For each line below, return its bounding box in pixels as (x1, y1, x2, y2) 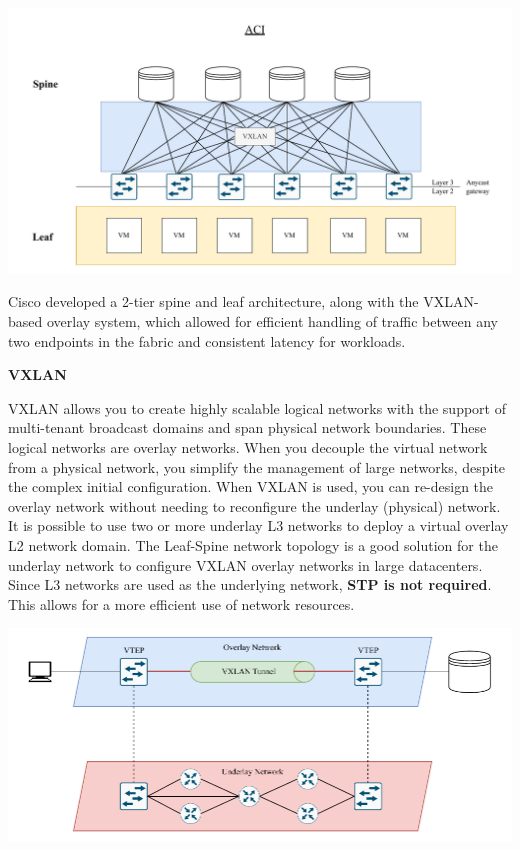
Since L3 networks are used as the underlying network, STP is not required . (8, 574, 492, 595)
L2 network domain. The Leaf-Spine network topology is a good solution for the (8, 534, 498, 555)
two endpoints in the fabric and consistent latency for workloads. (8, 330, 406, 351)
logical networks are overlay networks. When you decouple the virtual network (8, 436, 488, 457)
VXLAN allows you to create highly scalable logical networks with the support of (8, 397, 506, 418)
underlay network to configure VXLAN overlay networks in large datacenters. (8, 554, 483, 575)
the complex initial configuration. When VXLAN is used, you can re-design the (8, 476, 494, 497)
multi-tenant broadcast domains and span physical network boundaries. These (8, 417, 487, 438)
